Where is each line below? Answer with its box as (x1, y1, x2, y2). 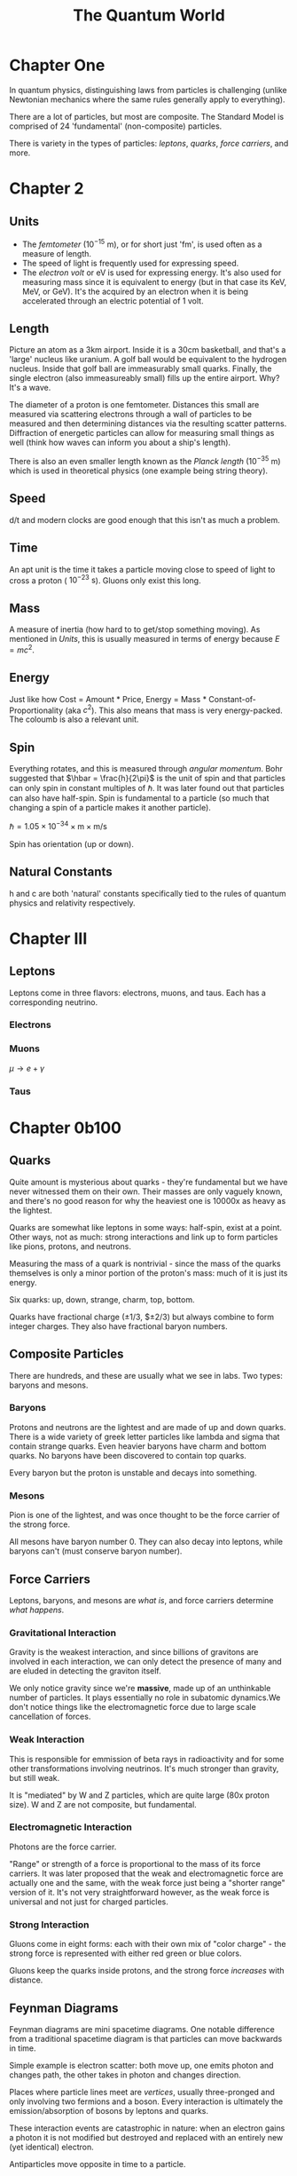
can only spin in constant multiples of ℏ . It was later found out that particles (9, 783, 285, 794)
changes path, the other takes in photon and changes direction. (9, 2069, 241, 2080)
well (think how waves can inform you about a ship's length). (9, 437, 231, 448)
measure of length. (21, 248, 91, 258)
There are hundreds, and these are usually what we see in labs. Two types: (9, 1370, 284, 1381)
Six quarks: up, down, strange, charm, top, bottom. (9, 1294, 195, 1305)
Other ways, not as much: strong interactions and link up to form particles (9, 1231, 278, 1242)
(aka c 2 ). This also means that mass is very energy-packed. (65, 703, 283, 716)
